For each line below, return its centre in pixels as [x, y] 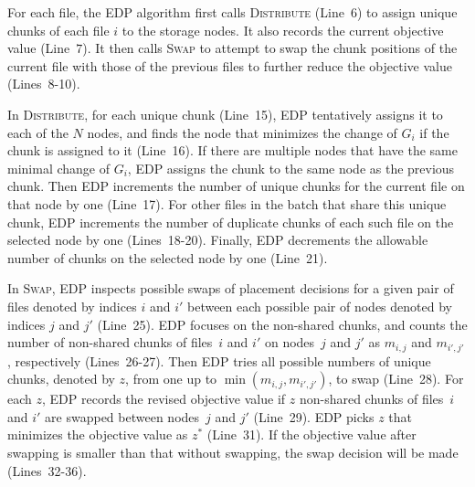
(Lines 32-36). [47, 470]
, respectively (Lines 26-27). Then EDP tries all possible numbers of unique [219, 360]
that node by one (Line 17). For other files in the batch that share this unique [227, 203]
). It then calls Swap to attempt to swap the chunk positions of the [270, 48]
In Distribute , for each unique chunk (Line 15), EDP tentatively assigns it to [225, 114]
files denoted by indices [72, 306]
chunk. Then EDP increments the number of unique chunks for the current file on [236, 186]
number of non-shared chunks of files [110, 342]
